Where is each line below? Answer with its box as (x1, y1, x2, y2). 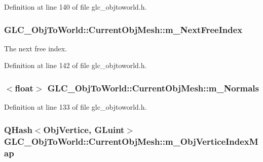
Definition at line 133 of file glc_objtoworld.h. (4, 102, 147, 112)
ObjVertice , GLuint (43, 123, 125, 136)
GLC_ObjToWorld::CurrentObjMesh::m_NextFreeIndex (4, 23, 243, 36)
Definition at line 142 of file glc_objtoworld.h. (4, 60, 147, 71)
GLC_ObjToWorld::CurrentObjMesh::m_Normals (47, 81, 259, 94)
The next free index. (4, 43, 67, 53)
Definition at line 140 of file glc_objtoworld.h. (4, 2, 147, 12)
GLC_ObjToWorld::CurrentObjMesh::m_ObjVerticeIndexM (4, 135, 258, 147)
